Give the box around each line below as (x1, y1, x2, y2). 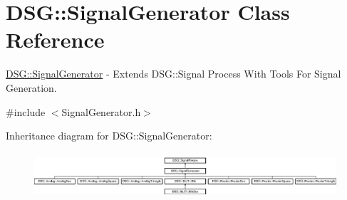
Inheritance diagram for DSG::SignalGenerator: (6, 128, 212, 143)
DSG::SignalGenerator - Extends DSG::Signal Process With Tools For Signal (6, 66, 341, 81)
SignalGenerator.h (61, 104, 141, 119)
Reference (6, 25, 105, 54)
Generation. (6, 80, 57, 95)
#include (6, 104, 46, 119)
